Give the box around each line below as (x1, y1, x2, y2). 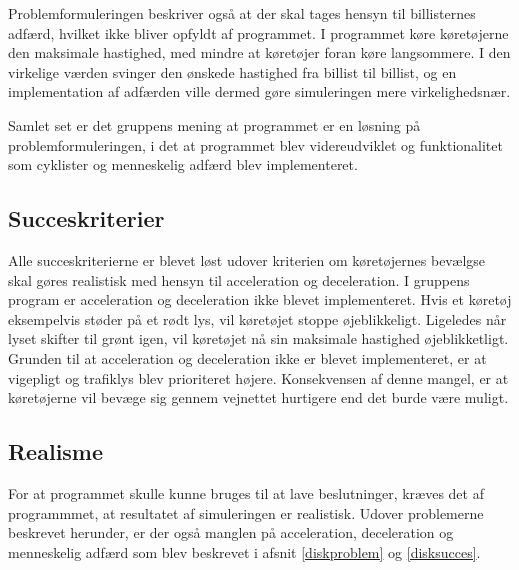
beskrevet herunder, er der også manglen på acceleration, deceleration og (8, 522, 454, 543)
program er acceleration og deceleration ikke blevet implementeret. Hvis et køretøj (8, 289, 512, 310)
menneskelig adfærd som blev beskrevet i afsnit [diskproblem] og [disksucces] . (8, 541, 481, 562)
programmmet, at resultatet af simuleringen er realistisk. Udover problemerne (8, 502, 484, 523)
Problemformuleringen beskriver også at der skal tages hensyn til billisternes (8, 3, 476, 23)
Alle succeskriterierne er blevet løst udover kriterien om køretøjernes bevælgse (8, 249, 486, 270)
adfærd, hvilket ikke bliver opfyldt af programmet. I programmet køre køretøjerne (8, 22, 509, 43)
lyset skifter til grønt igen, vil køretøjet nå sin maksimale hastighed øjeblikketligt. (8, 328, 509, 349)
